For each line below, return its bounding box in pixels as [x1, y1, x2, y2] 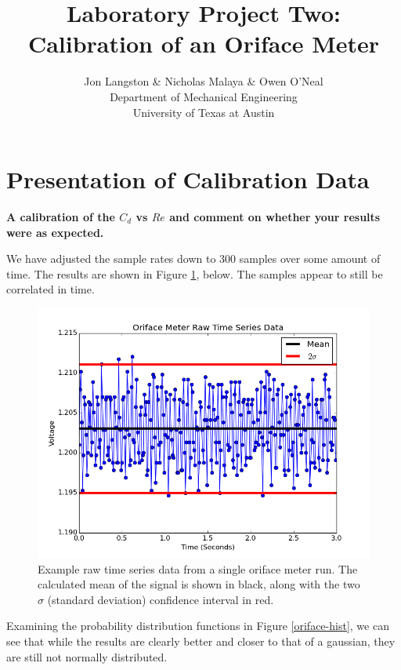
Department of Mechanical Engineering [110, 88, 298, 104]
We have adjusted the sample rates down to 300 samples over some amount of [6, 250, 381, 267]
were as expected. [6, 224, 104, 240]
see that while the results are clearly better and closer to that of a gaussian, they [6, 632, 396, 649]
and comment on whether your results [169, 209, 381, 225]
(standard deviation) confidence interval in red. [47, 591, 274, 607]
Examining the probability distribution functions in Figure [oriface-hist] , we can [6, 617, 389, 634]
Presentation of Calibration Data [6, 163, 370, 195]
